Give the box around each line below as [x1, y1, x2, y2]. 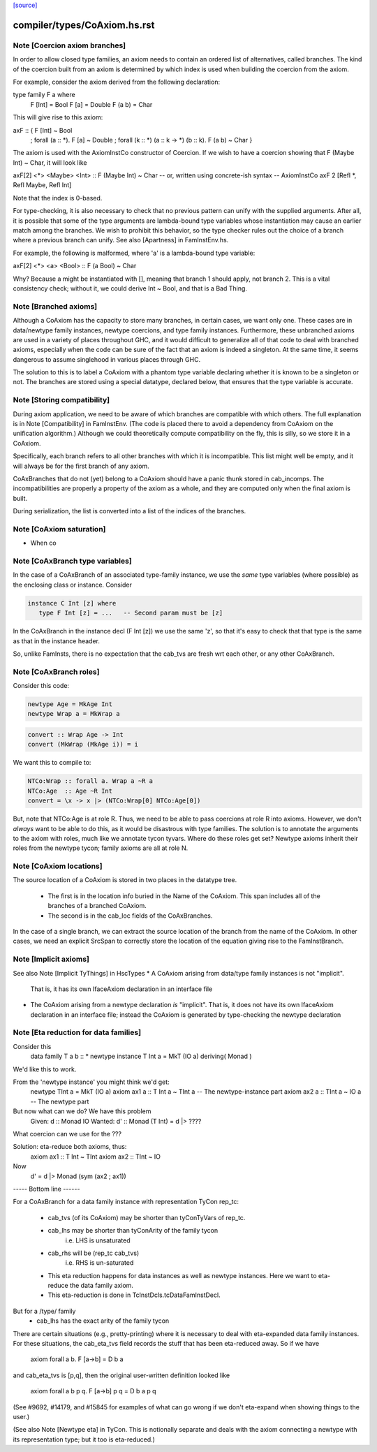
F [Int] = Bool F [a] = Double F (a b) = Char [30, 100, 153, 108]
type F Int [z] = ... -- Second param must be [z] [38, 609, 223, 617]
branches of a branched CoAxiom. [47, 902, 147, 910]
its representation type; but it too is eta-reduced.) [13, 1435, 155, 1444]
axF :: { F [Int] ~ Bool [13, 126, 73, 134]
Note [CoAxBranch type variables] [13, 556, 132, 566]
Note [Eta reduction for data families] [13, 1027, 142, 1037]
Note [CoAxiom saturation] [13, 524, 106, 534]
